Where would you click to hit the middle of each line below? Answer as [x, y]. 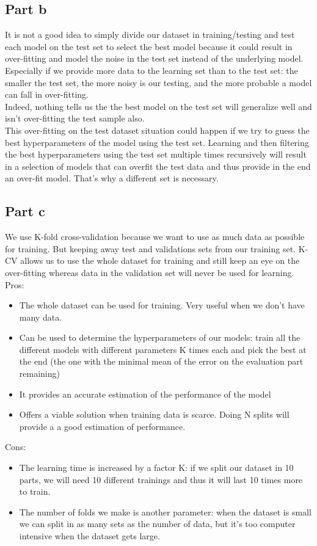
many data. [41, 317]
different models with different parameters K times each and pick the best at [163, 349]
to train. [35, 491]
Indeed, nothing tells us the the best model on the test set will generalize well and [158, 106]
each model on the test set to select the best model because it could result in [149, 46]
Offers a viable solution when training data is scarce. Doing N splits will [154, 414]
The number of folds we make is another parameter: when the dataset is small [165, 511]
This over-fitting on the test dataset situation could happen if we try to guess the [157, 130]
